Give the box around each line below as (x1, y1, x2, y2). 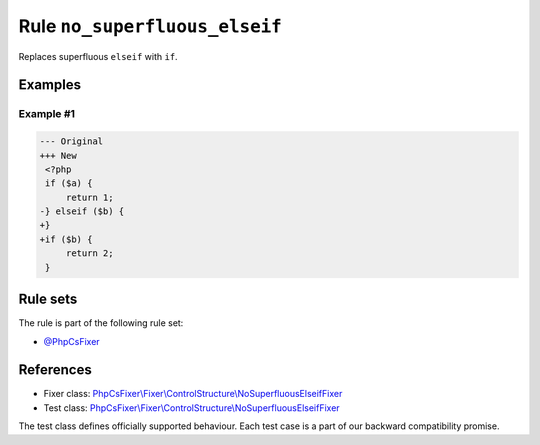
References (18, 361, 92, 379)
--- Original (39, 136, 104, 147)
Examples (18, 76, 82, 94)
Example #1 (18, 107, 75, 121)
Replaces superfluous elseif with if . (18, 50, 179, 62)
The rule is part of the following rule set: (18, 317, 184, 329)
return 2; (65, 248, 114, 259)
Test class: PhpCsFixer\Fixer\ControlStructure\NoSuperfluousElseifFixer (43, 401, 340, 414)
